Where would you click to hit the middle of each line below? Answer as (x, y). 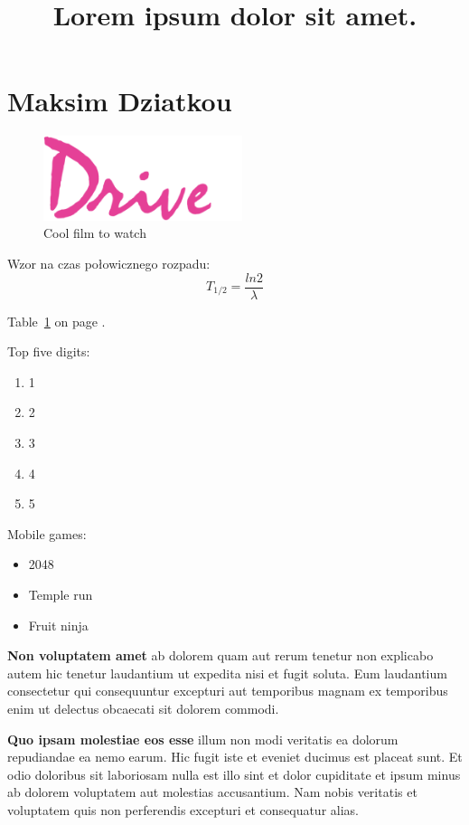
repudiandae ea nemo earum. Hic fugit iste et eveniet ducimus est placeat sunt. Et (235, 757)
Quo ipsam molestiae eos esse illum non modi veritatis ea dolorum (203, 739)
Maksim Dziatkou (120, 101)
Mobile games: (47, 533)
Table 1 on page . (56, 321)
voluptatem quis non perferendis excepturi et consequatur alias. (183, 809)
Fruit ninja (58, 625)
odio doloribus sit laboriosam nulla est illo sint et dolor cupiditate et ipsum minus (234, 774)
